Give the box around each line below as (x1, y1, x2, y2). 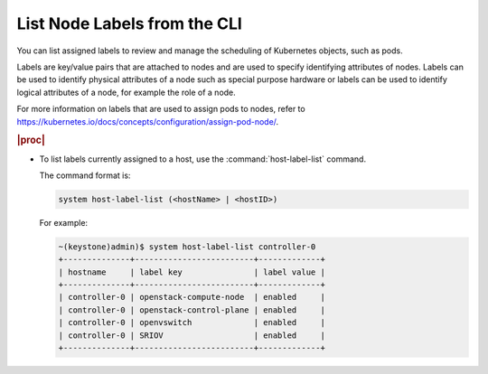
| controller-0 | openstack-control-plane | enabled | (58, 304, 325, 315)
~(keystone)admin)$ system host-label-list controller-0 (58, 241, 316, 252)
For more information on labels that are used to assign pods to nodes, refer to (16, 104, 306, 115)
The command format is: (39, 170, 131, 181)
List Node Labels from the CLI (16, 14, 243, 33)
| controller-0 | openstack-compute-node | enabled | (58, 292, 325, 303)
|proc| (16, 134, 45, 146)
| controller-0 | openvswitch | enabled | (58, 317, 325, 328)
